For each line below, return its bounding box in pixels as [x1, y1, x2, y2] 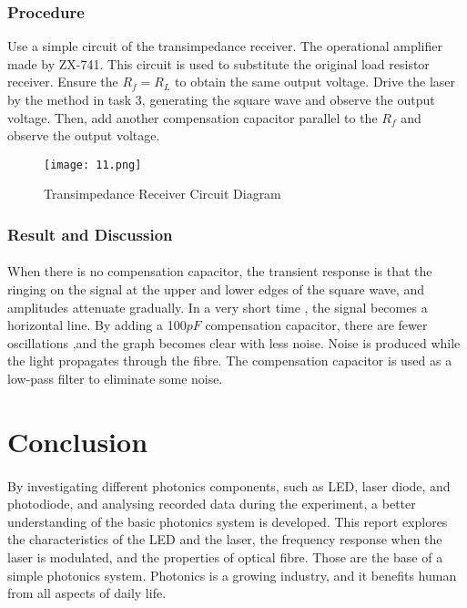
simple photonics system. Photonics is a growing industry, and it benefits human [7, 565, 457, 584]
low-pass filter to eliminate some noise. [7, 369, 223, 388]
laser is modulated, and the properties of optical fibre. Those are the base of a [7, 547, 443, 566]
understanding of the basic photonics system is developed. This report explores [7, 511, 448, 531]
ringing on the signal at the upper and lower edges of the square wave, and [7, 280, 425, 299]
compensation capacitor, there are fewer [205, 315, 428, 335]
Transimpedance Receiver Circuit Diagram [44, 184, 281, 203]
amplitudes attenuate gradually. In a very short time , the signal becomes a [7, 297, 428, 316]
